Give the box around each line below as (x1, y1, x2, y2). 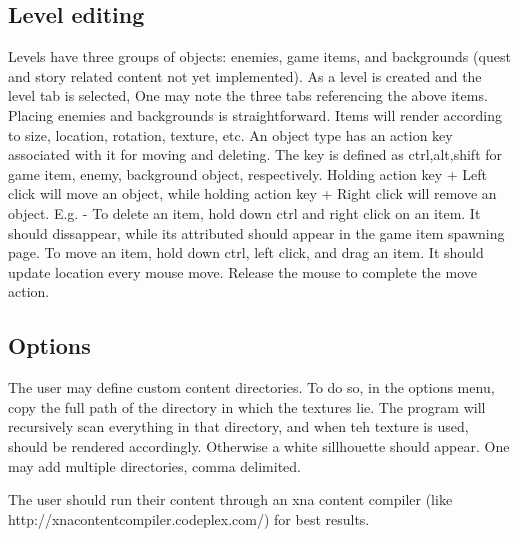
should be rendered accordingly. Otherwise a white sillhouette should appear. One (8, 435, 510, 456)
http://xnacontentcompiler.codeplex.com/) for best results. (8, 508, 370, 529)
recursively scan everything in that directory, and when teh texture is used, (8, 416, 469, 437)
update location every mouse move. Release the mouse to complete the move (8, 261, 477, 282)
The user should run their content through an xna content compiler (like (8, 489, 453, 510)
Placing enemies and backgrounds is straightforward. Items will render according (8, 104, 502, 125)
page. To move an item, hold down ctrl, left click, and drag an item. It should (8, 242, 484, 263)
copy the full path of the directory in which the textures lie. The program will (8, 396, 486, 417)
